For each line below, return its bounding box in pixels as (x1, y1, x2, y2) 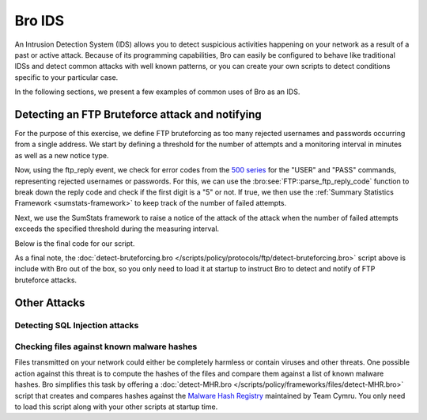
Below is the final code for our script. (14, 238, 135, 248)
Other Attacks (14, 296, 85, 309)
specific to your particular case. (14, 72, 119, 82)
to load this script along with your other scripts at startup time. (14, 402, 218, 411)
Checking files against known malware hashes (14, 341, 198, 352)
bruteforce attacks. (14, 275, 77, 285)
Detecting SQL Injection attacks (14, 320, 139, 331)
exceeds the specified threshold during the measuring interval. (14, 224, 220, 233)
